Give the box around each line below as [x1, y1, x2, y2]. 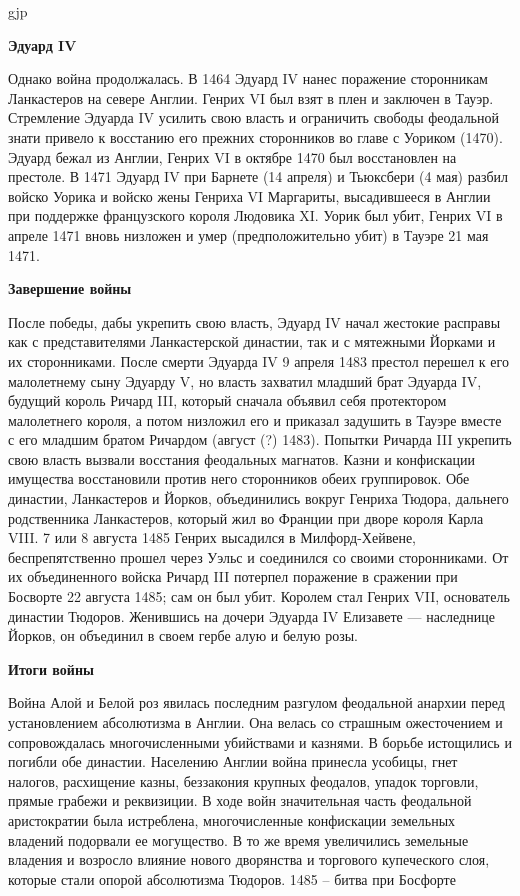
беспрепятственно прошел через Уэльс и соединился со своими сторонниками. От [8, 546, 509, 567]
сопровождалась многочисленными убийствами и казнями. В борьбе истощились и [8, 731, 512, 752]
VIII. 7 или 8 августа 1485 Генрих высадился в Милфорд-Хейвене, [8, 527, 417, 548]
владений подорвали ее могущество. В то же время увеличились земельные [8, 829, 469, 850]
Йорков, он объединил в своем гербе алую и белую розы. [8, 625, 358, 646]
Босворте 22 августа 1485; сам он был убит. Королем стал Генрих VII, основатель [8, 586, 510, 607]
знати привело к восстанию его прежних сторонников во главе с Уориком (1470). [8, 126, 503, 147]
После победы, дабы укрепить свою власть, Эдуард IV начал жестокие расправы [8, 311, 501, 332]
